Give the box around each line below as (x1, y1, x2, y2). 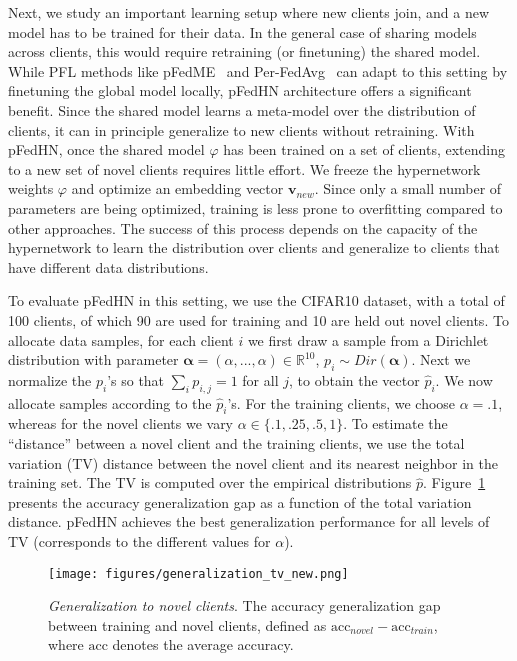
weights (8, 178, 54, 199)
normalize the (8, 369, 92, 390)
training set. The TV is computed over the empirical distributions (8, 472, 412, 493)
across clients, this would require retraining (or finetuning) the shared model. (8, 41, 481, 62)
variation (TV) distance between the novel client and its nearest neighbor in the (8, 452, 498, 473)
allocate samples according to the (8, 392, 212, 413)
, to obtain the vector (289, 369, 420, 390)
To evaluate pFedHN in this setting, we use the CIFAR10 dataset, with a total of (8, 290, 505, 311)
